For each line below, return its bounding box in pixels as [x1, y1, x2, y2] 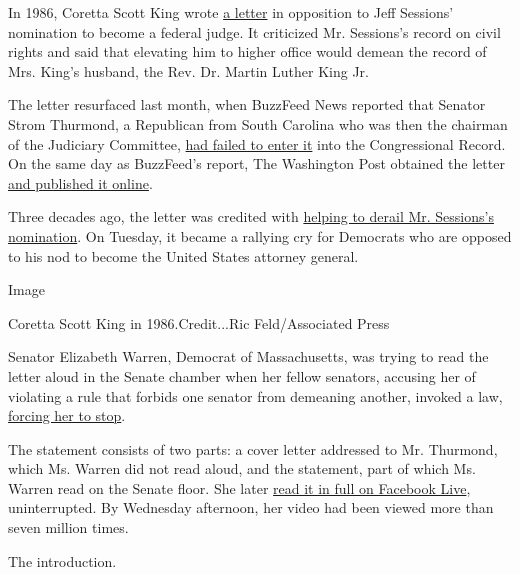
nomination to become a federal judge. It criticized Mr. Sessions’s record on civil [8, 21, 501, 42]
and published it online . [8, 172, 153, 193]
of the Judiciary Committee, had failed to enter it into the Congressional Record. [8, 133, 506, 154]
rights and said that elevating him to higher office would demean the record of [8, 41, 487, 62]
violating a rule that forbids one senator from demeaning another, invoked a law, [8, 385, 503, 406]
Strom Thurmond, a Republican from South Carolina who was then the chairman [8, 113, 508, 134]
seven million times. [8, 517, 129, 538]
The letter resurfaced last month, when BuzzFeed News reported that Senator [8, 94, 486, 115]
